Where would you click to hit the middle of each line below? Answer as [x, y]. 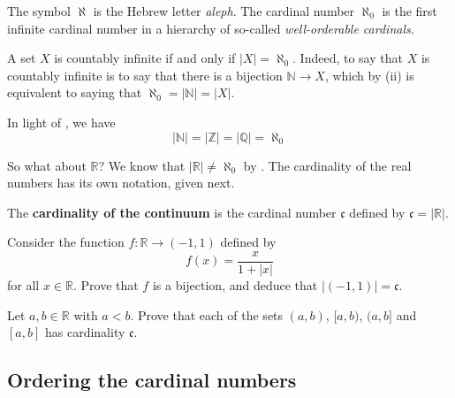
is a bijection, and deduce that [235, 285]
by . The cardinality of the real [327, 165]
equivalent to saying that [75, 92]
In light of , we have [61, 122]
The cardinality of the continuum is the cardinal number [172, 212]
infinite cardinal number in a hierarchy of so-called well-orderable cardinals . [211, 28]
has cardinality [85, 332]
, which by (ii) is [369, 75]
